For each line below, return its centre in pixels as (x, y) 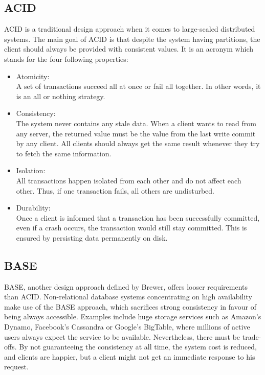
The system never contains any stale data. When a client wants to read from (136, 123)
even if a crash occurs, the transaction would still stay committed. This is (131, 228)
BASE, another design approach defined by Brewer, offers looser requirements (126, 286)
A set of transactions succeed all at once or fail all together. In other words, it (138, 86)
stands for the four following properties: (66, 58)
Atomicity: (33, 76)
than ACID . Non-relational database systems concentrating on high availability (128, 297)
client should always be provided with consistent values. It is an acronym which (129, 49)
